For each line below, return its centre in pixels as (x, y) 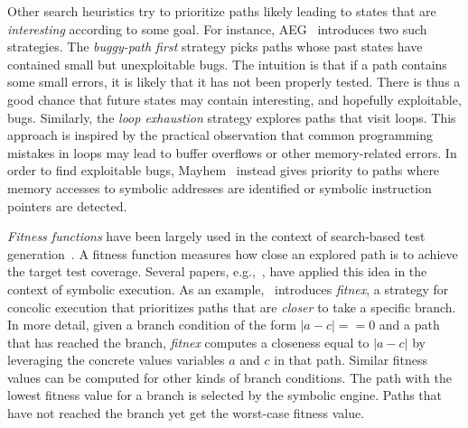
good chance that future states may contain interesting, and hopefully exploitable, (234, 99)
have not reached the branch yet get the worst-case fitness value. (186, 413)
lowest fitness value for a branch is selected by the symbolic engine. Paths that (225, 395)
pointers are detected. (67, 205)
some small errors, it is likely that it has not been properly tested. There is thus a (234, 82)
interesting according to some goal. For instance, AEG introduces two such (217, 28)
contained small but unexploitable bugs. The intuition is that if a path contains (227, 64)
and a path (409, 325)
